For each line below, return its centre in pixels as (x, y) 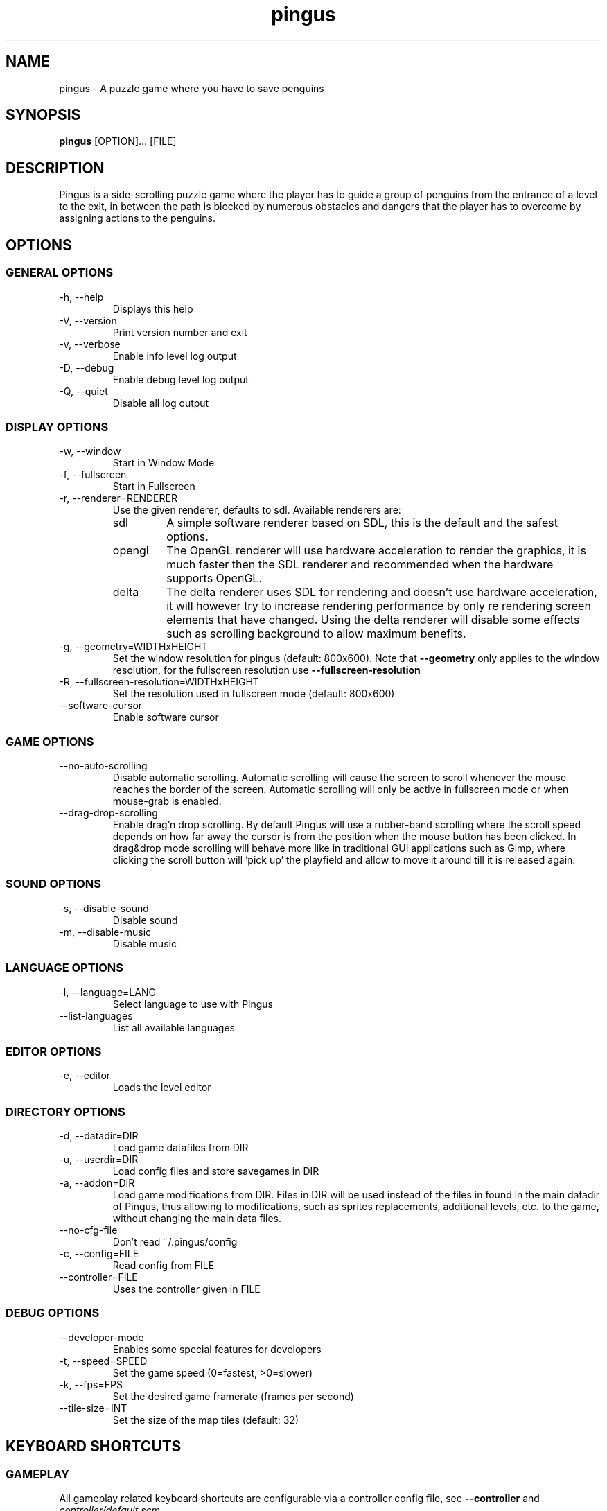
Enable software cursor (166, 717)
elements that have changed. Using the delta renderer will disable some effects (373, 620)
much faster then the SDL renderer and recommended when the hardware (360, 565)
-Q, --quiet (83, 391)
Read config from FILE (164, 1265)
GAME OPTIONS (50, 741)
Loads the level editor (162, 1088)
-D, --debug (87, 367)
